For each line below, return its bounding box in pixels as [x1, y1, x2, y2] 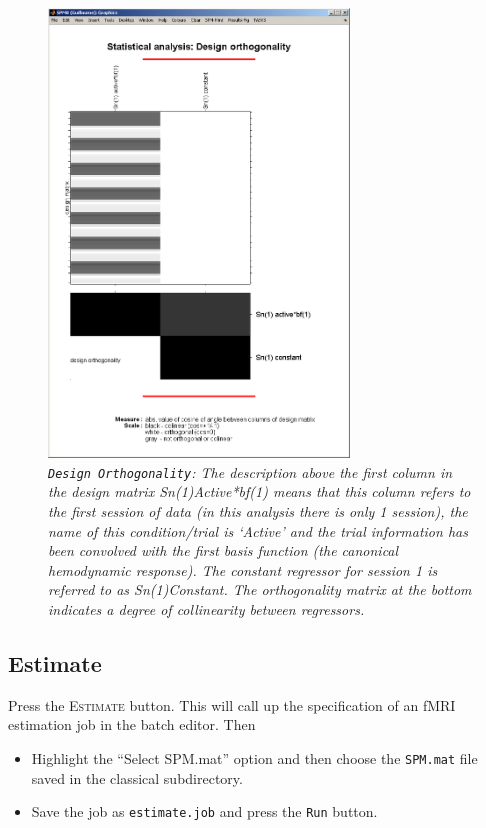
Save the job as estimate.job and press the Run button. [31, 801, 378, 822]
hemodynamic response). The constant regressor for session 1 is [48, 559, 438, 580]
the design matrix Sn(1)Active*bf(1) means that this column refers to [48, 481, 471, 502]
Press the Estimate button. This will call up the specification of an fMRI [8, 694, 456, 715]
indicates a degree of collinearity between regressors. [48, 599, 365, 620]
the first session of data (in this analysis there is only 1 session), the [48, 501, 468, 522]
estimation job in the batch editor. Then [8, 714, 256, 735]
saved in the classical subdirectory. [31, 767, 243, 788]
